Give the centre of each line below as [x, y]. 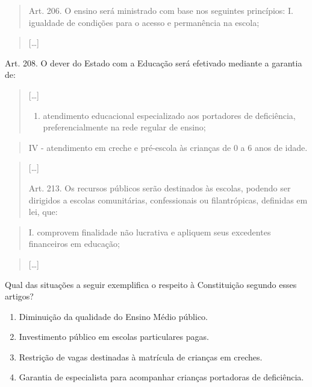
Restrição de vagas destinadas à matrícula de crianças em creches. [141, 357]
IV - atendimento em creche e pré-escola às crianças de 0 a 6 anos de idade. [168, 147]
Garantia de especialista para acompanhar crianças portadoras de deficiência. [161, 377]
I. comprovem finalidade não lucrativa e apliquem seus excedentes [150, 232]
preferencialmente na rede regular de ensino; [124, 127]
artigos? [19, 296]
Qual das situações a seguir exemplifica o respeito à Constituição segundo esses [151, 284]
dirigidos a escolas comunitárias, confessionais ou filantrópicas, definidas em [168, 200]
